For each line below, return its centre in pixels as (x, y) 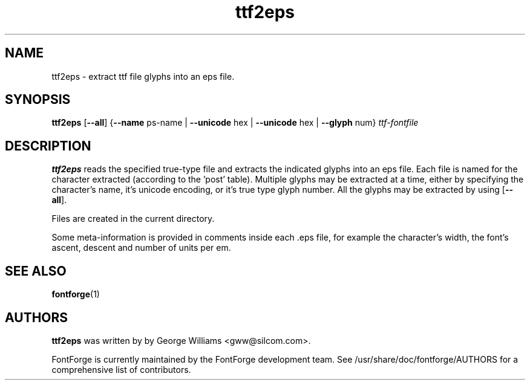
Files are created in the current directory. (133, 219)
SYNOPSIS (38, 100)
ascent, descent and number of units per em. (141, 248)
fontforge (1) (76, 294)
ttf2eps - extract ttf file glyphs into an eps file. (143, 76)
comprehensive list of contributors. (121, 369)
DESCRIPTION (48, 146)
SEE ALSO (36, 271)
